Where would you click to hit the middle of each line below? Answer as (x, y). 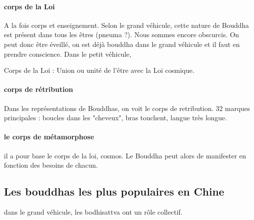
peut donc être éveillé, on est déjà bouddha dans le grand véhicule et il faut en (122, 44)
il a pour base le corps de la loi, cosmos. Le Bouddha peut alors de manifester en (125, 155)
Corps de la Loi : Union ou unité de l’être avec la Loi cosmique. (99, 70)
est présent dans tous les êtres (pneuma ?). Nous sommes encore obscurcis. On (122, 34)
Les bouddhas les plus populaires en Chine (114, 191)
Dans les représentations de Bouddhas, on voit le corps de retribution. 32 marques (127, 108)
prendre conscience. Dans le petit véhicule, (68, 54)
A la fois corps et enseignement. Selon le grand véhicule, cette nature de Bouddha (127, 25)
